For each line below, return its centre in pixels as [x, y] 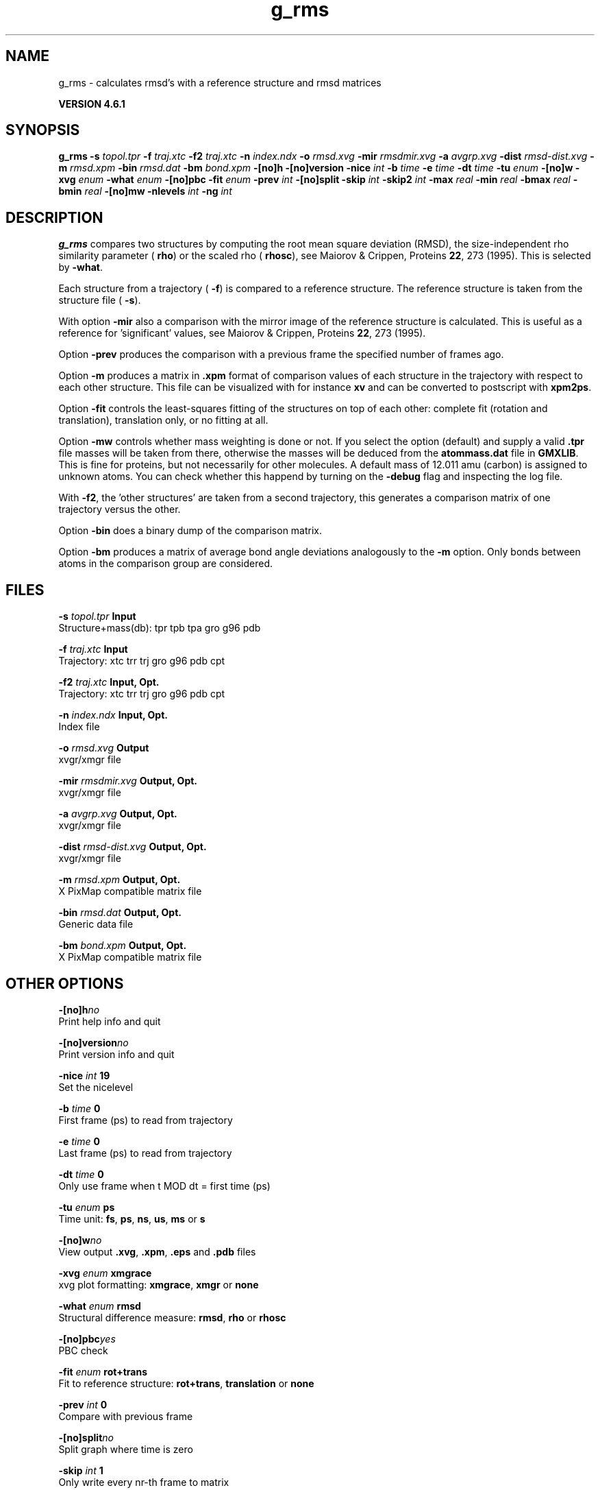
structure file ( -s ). [100, 300]
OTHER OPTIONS [65, 983]
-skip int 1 [81, 1470]
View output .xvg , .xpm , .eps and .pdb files [157, 1251]
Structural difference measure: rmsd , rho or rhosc [172, 1317]
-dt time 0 [81, 1174]
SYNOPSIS [43, 130]
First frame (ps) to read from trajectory [146, 1120]
